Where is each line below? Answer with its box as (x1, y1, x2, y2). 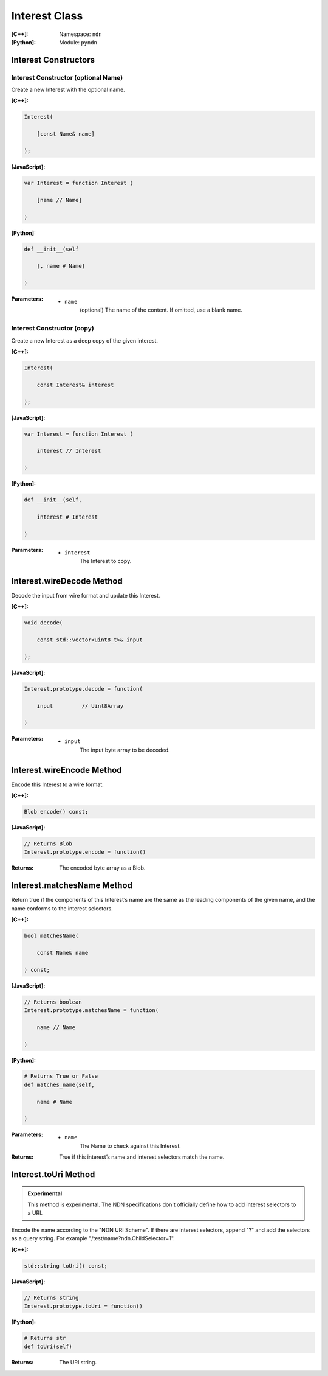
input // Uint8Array (36, 702, 124, 709)
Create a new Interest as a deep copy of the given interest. (11, 337, 158, 344)
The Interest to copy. (80, 557, 132, 564)
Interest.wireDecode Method (11, 576, 123, 586)
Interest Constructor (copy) (11, 324, 94, 333)
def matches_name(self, (24, 1081, 95, 1088)
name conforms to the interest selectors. (11, 904, 114, 912)
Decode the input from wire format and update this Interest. (11, 592, 160, 599)
